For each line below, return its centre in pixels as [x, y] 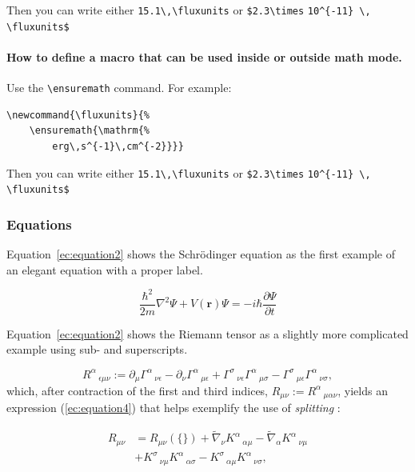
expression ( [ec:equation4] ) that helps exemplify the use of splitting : [174, 408]
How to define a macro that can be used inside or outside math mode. [204, 56]
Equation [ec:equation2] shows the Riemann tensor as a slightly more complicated [207, 333]
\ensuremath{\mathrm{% [89, 131]
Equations [39, 224]
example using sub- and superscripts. [97, 349]
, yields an [363, 390]
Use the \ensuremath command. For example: [119, 88]
